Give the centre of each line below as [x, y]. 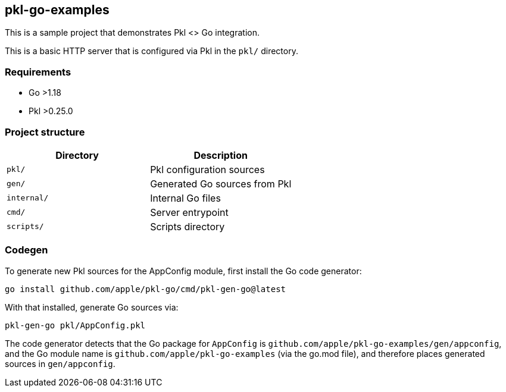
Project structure [45, 132]
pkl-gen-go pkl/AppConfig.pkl [75, 325]
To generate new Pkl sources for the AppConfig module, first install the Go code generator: [183, 271]
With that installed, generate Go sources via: [92, 307]
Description [221, 155]
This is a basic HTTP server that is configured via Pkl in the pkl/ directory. [152, 51]
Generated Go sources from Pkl [221, 184]
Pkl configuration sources [207, 169]
